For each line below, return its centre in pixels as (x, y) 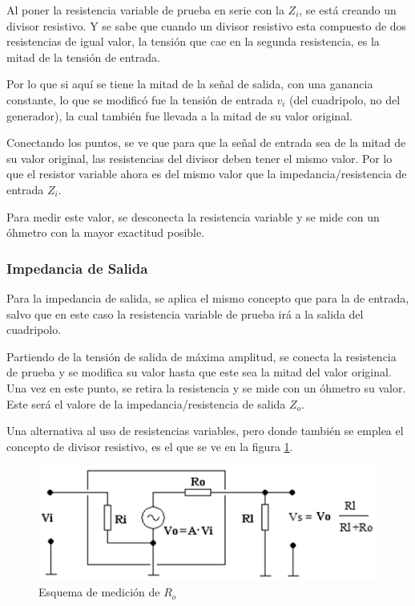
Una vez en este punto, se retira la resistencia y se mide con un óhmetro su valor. (206, 387)
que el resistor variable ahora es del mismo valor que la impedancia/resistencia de (207, 174)
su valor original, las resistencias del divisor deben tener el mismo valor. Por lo (199, 158)
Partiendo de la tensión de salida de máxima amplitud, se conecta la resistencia (201, 356)
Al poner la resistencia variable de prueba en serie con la (145, 10)
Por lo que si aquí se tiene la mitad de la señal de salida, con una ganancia (190, 84)
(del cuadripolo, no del (345, 99)
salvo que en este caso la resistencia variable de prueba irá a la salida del (185, 313)
